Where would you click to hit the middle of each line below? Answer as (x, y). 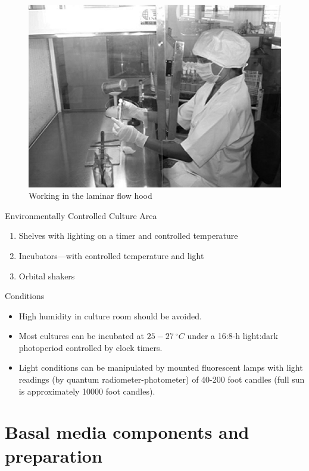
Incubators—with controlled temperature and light (111, 255)
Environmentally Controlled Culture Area (81, 215)
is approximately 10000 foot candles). (87, 391)
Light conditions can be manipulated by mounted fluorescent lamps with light (161, 367)
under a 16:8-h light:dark (232, 336)
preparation (54, 455)
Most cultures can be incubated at (81, 336)
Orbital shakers (47, 275)
